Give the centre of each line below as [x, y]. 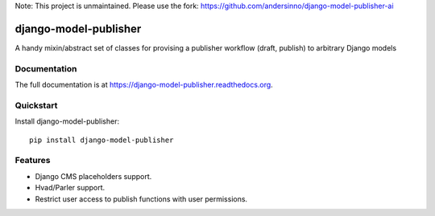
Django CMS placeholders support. [93, 176]
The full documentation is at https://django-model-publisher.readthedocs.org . [144, 85]
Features [33, 161]
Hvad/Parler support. [70, 188]
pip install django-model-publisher [101, 140]
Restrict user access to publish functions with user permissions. [141, 199]
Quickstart [36, 105]
